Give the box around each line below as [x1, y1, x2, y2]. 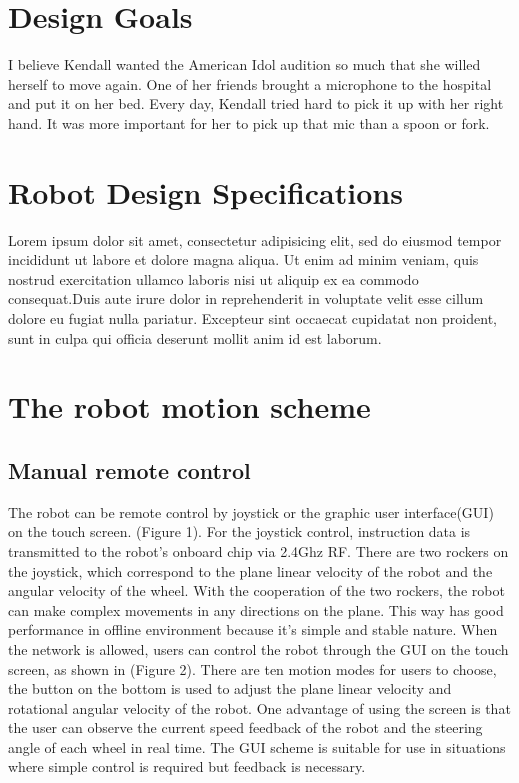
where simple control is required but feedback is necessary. [8, 756, 366, 777]
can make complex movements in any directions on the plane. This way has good [8, 599, 504, 620]
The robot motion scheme [8, 386, 371, 427]
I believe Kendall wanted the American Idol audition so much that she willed [8, 54, 481, 75]
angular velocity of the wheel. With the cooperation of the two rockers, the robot [8, 580, 505, 601]
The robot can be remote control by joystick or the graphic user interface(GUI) [8, 501, 494, 522]
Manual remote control [8, 454, 251, 485]
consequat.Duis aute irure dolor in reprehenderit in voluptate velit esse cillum [8, 288, 484, 309]
